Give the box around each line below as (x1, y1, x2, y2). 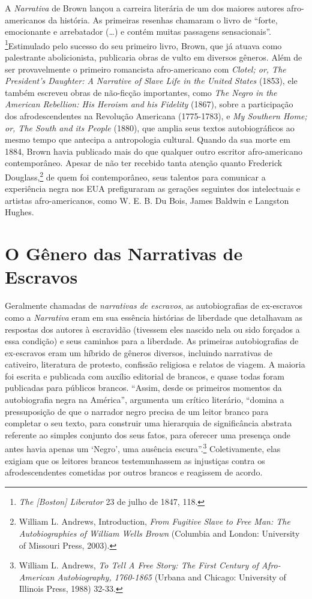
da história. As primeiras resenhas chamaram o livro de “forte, (48, 13, 278, 26)
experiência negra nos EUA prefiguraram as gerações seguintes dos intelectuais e (5, 182, 301, 195)
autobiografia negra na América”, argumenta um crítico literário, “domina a (5, 393, 284, 406)
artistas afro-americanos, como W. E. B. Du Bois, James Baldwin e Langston (5, 194, 289, 206)
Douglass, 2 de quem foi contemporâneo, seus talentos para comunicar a (5, 168, 266, 183)
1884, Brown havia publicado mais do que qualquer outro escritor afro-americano (5, 145, 303, 157)
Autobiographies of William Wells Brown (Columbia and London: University (19, 527, 300, 540)
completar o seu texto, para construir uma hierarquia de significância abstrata (5, 417, 292, 429)
